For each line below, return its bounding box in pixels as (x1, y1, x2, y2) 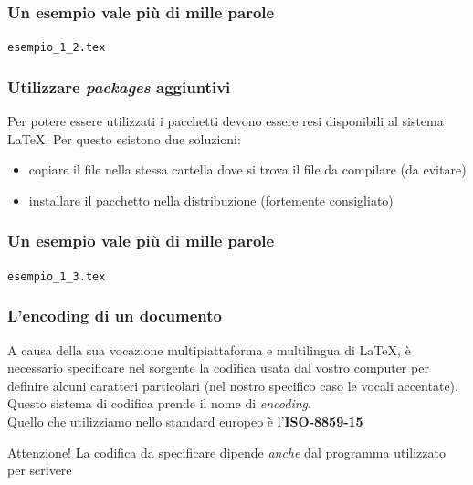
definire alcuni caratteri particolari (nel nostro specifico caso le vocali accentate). (7, 375, 458, 395)
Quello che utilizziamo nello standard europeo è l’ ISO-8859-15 (7, 411, 363, 430)
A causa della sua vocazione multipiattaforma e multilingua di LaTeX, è (7, 340, 411, 359)
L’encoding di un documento (7, 304, 222, 327)
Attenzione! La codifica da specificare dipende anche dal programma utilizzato (7, 442, 446, 461)
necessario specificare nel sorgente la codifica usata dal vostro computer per (7, 358, 429, 377)
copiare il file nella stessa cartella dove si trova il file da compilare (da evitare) (28, 160, 467, 179)
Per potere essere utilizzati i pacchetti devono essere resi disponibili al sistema (7, 111, 444, 131)
